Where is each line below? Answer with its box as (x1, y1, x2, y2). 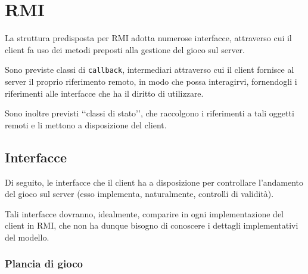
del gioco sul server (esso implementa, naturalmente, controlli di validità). (5, 187, 274, 200)
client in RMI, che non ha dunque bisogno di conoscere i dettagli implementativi (5, 219, 298, 232)
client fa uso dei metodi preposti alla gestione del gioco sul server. (5, 43, 245, 56)
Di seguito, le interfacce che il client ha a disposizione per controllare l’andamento (5, 176, 304, 188)
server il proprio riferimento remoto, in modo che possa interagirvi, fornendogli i (5, 75, 297, 87)
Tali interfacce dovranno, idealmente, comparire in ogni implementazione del (5, 207, 284, 220)
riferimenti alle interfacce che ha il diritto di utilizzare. (5, 87, 204, 99)
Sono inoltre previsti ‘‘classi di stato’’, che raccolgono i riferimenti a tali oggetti (5, 107, 294, 119)
